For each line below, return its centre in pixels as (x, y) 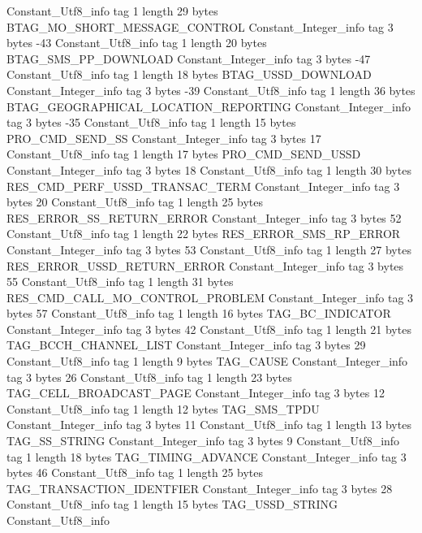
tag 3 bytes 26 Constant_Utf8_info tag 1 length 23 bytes (149, 377)
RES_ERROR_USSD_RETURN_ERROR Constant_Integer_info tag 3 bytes (205, 265)
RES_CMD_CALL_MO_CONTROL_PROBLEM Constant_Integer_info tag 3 (210, 297)
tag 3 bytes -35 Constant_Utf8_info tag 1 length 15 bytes (151, 122)
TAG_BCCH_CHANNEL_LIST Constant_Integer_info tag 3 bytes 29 (186, 345)
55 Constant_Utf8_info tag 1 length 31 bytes (120, 282)
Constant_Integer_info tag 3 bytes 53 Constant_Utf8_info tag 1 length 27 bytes (209, 249)
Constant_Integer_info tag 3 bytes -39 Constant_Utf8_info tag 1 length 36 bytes (211, 90)
